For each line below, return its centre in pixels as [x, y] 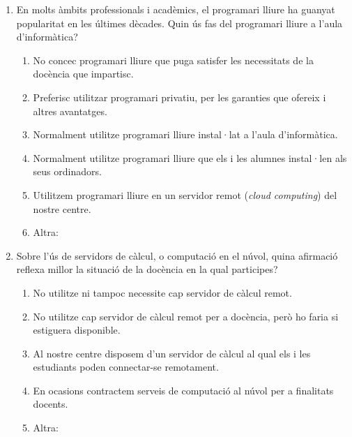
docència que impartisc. [83, 74]
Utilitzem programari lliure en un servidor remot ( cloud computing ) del [185, 194]
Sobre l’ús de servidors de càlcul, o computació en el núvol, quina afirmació [177, 255]
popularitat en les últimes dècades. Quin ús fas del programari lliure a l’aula [179, 23]
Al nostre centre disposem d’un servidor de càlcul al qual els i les [172, 353]
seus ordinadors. [67, 171]
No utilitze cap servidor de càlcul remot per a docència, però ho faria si [186, 316]
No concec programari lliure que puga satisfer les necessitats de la [173, 60]
